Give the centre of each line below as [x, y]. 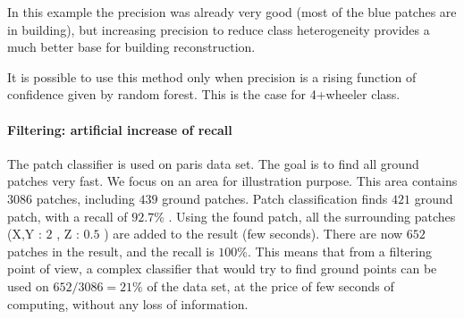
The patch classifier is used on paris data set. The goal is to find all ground [213, 163]
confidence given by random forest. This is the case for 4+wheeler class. [204, 94]
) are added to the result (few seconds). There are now [253, 234]
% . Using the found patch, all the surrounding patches [305, 216]
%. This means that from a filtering [334, 251]
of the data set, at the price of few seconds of [270, 285]
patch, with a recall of [67, 216]
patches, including [85, 198]
